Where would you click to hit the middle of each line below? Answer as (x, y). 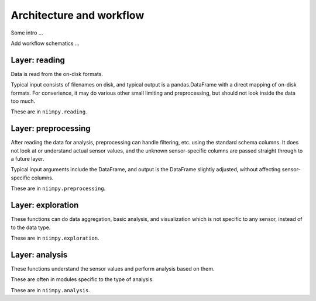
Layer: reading (38, 60)
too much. (23, 101)
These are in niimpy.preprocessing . (58, 188)
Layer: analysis (39, 255)
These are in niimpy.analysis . (51, 290)
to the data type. (31, 227)
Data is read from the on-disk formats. (57, 74)
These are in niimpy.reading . (49, 112)
